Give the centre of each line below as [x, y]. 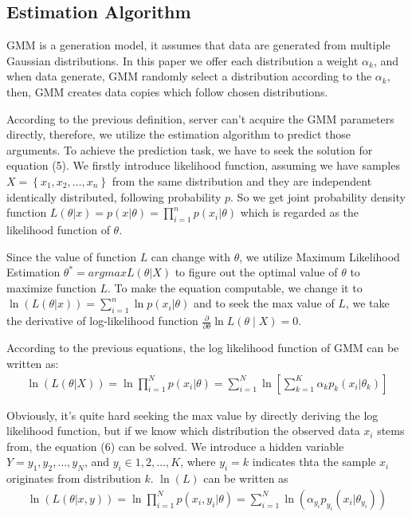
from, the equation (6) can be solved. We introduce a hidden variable [175, 446]
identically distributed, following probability [114, 196]
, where [198, 462]
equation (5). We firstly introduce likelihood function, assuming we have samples [203, 165]
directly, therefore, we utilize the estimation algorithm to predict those [179, 134]
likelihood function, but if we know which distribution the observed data [183, 431]
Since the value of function [71, 256]
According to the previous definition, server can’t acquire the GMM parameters [200, 118]
